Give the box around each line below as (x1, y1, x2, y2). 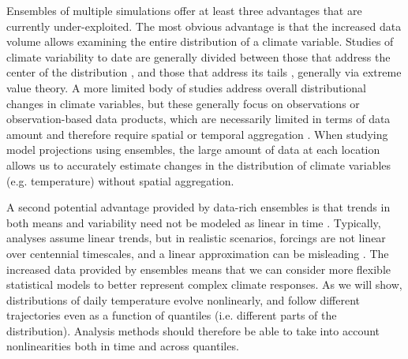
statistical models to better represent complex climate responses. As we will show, (6, 276, 402, 293)
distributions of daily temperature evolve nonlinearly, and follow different (6, 291, 361, 308)
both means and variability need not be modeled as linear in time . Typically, (6, 214, 381, 230)
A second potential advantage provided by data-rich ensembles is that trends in (6, 199, 391, 215)
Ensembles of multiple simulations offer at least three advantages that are (6, 2, 362, 18)
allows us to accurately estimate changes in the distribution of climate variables (6, 156, 391, 173)
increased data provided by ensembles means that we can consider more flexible (6, 260, 391, 277)
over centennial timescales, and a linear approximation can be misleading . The (6, 245, 389, 261)
